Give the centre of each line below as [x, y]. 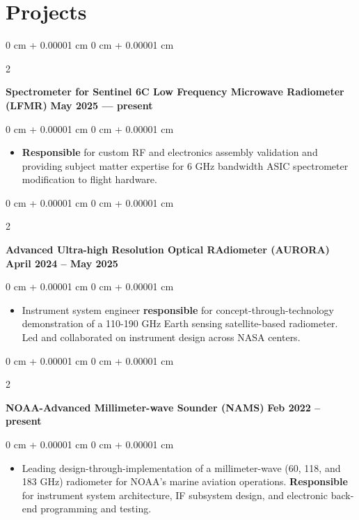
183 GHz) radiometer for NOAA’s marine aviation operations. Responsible [185, 481]
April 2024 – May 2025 [62, 263]
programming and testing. [96, 509]
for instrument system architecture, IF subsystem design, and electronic [175, 495]
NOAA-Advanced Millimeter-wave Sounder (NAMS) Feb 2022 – [163, 407]
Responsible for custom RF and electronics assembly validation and [170, 152]
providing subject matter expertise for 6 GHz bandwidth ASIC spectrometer [185, 165]
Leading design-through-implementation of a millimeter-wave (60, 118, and [181, 467]
